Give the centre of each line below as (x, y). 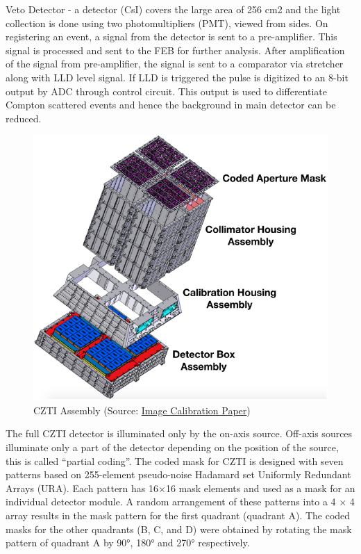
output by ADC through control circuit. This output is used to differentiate (167, 91)
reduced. (24, 118)
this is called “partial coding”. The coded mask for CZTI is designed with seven (175, 461)
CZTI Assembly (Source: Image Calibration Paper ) (142, 410)
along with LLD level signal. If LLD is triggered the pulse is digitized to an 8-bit (177, 77)
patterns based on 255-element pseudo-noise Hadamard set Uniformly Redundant (178, 474)
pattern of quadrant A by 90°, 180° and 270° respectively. (128, 543)
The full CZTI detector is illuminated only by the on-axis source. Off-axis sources (179, 433)
